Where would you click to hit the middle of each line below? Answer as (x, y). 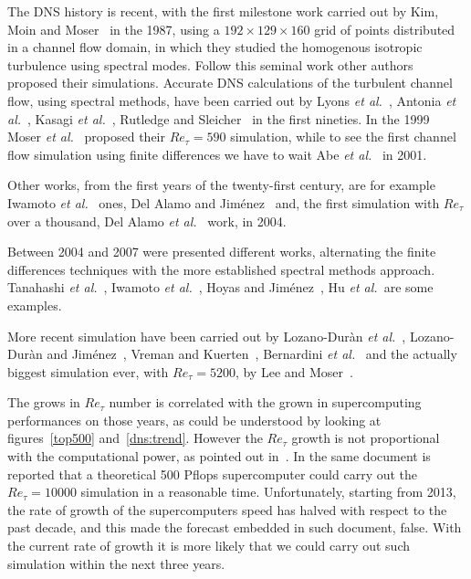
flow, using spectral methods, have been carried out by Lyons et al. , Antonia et (232, 100)
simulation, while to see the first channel (343, 137)
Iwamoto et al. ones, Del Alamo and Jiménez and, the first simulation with (224, 202)
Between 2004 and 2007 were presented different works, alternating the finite (222, 252)
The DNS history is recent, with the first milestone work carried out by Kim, (223, 11)
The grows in (44, 402)
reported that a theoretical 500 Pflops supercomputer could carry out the (213, 474)
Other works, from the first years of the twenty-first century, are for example (221, 185)
